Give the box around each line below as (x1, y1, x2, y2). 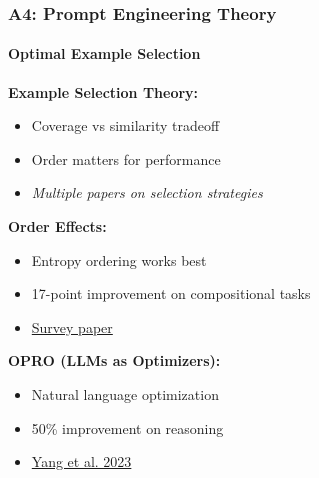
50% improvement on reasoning (31, 417, 224, 438)
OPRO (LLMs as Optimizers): (8, 350, 221, 371)
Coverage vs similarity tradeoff (31, 115, 220, 136)
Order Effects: (8, 216, 107, 237)
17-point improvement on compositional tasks (31, 283, 311, 304)
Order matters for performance (31, 148, 221, 169)
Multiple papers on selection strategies (31, 182, 263, 203)
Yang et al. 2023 (31, 451, 132, 472)
